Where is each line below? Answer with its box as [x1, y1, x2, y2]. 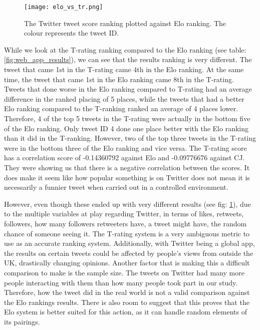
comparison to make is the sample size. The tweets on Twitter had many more [4, 267, 244, 277]
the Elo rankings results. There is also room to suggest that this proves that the [4, 296, 249, 307]
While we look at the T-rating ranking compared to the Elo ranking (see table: [4, 44, 246, 55]
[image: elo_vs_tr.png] [24, 4, 103, 11]
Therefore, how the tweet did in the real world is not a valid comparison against [4, 287, 250, 297]
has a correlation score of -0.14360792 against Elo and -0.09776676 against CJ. [4, 152, 245, 163]
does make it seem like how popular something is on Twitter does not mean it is [4, 172, 250, 182]
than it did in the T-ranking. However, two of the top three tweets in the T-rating [4, 133, 256, 143]
